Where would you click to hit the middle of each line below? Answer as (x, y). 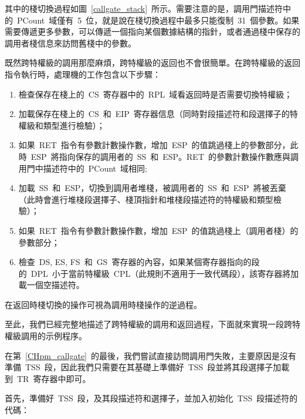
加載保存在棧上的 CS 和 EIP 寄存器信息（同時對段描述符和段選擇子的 (154, 114)
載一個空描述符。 (51, 285)
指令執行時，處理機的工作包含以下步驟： (83, 74)
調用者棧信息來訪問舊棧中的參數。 (70, 43)
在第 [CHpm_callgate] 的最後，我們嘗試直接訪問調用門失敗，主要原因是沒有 (150, 355)
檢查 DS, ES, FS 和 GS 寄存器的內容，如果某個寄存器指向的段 (139, 262)
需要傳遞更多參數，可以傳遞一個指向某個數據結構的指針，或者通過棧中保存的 (152, 31)
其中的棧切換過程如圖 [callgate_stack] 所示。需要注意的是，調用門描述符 (144, 8)
